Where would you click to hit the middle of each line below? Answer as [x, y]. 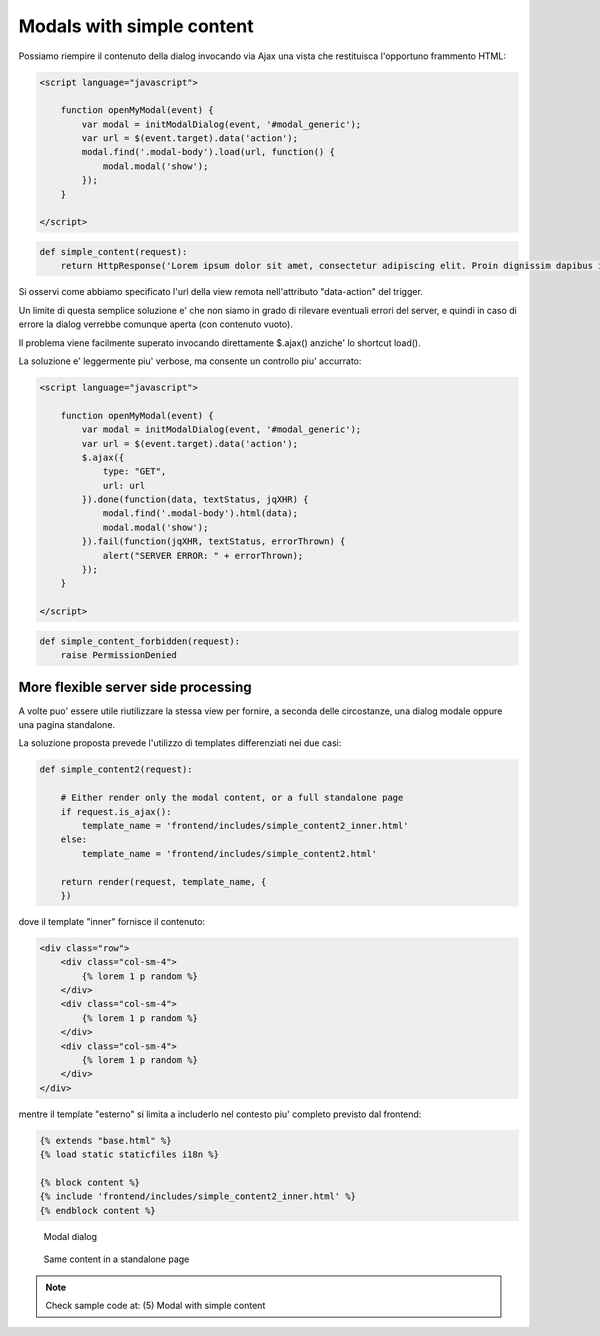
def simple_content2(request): [116, 769]
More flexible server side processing [135, 686]
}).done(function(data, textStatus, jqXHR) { [195, 499]
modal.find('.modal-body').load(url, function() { [208, 152]
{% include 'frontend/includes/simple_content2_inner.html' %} [198, 1196]
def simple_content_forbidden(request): [139, 641]
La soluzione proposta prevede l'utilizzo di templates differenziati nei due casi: [180, 743]
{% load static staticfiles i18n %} [129, 1154]
